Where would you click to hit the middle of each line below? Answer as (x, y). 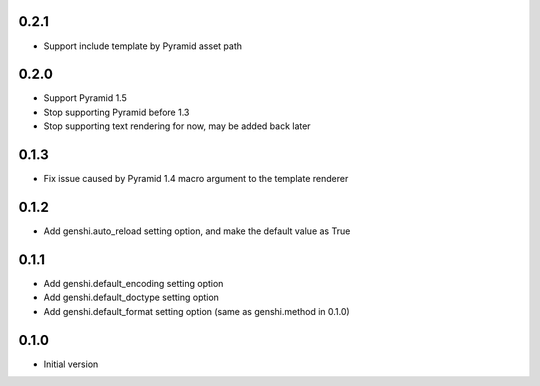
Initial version (71, 364)
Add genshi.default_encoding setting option (133, 283)
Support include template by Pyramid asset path (143, 46)
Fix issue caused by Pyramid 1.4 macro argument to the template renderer (196, 179)
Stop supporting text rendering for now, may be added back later (177, 126)
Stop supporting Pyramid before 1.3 (116, 112)
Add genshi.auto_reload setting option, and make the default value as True (197, 231)
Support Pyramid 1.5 (85, 98)
